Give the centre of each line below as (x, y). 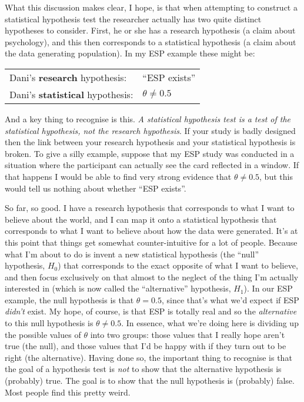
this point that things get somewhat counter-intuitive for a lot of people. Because (151, 242)
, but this (276, 176)
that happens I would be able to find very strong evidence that (118, 176)
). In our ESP (268, 288)
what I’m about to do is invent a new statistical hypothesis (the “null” (132, 254)
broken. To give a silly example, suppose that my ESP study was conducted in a (150, 153)
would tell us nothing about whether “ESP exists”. (96, 188)
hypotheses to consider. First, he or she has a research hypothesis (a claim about (150, 30)
